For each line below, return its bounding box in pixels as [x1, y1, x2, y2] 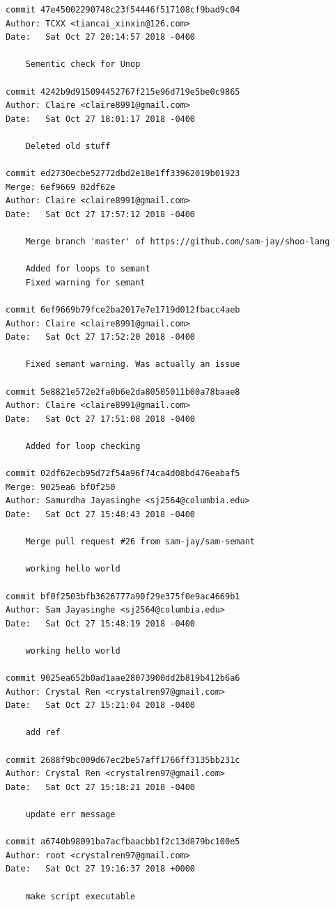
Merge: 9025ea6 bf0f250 [6, 482, 116, 492]
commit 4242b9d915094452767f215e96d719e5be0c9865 [6, 86, 240, 97]
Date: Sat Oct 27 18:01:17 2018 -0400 [6, 113, 196, 124]
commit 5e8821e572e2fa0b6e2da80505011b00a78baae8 [6, 386, 240, 397]
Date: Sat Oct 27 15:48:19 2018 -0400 [6, 618, 196, 629]
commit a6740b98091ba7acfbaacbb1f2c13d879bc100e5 [6, 837, 240, 847]
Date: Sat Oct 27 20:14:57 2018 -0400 [6, 32, 196, 42]
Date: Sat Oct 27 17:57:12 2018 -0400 [6, 209, 196, 219]
